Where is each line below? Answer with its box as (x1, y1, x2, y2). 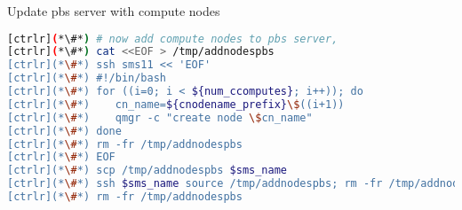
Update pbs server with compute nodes (7, 2, 220, 19)
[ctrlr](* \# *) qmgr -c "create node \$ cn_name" (7, 111, 313, 124)
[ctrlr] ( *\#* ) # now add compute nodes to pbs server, (7, 32, 339, 45)
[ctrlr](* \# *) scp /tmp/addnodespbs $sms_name (7, 164, 288, 177)
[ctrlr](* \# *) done (7, 124, 122, 137)
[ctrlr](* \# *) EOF (7, 151, 115, 164)
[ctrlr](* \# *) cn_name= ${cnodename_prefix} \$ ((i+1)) (7, 97, 345, 111)
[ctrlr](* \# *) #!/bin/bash (7, 72, 166, 85)
